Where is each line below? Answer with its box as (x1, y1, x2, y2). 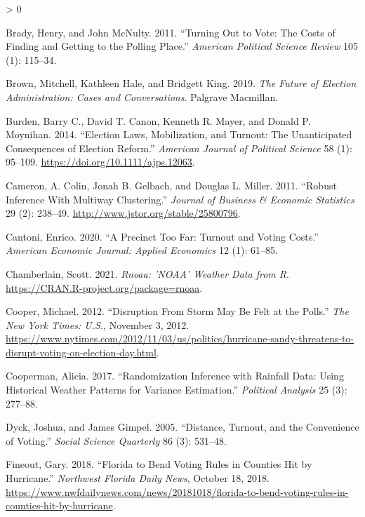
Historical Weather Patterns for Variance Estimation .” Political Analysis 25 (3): (6, 382, 347, 397)
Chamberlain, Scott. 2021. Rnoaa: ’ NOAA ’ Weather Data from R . (6, 266, 289, 281)
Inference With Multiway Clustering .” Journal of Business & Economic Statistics (6, 192, 354, 206)
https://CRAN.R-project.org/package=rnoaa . (6, 280, 203, 295)
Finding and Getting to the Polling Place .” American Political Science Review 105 (6, 39, 358, 53)
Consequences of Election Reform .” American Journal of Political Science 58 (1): (6, 140, 352, 155)
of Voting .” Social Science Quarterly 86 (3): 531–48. (6, 433, 227, 448)
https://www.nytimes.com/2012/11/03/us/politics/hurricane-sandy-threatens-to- (6, 331, 354, 346)
